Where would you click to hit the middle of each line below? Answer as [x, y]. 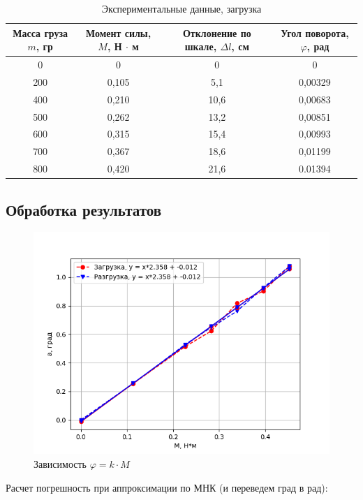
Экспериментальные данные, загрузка [181, 8]
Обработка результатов [84, 209]
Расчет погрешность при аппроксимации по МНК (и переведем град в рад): [167, 487]
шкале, [201, 46]
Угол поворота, [315, 32]
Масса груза [40, 32]
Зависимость [60, 463]
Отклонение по [217, 32]
